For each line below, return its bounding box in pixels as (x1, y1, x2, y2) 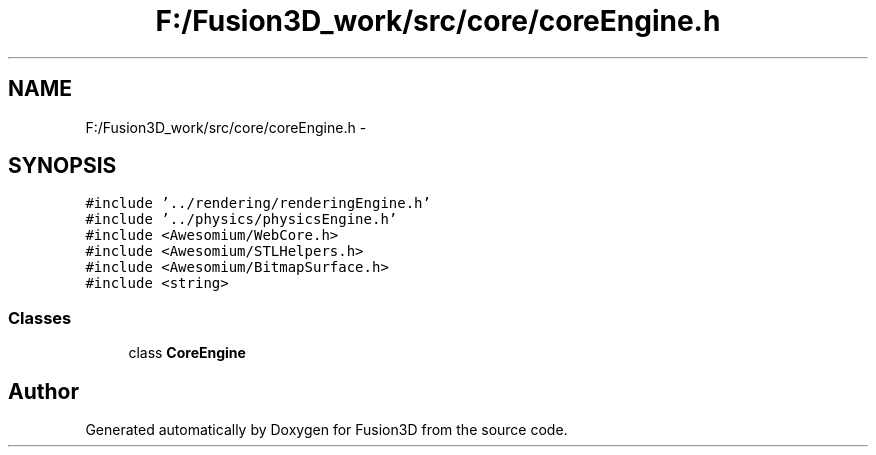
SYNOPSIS (8, 153, 117, 179)
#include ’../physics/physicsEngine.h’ (85, 211, 398, 228)
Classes (8, 307, 72, 328)
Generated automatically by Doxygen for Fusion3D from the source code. (85, 421, 568, 439)
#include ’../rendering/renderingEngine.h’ (85, 195, 431, 212)
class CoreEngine (128, 344, 246, 362)
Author (8, 378, 79, 404)
